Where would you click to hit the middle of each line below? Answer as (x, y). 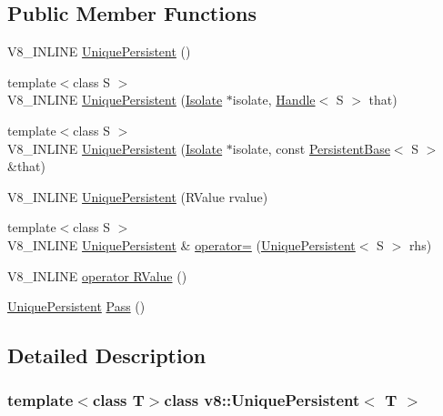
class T (118, 400)
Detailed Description (107, 355)
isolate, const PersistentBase (311, 148)
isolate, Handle (274, 100)
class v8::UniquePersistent (262, 400)
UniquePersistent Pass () (76, 306)
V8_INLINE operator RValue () (97, 275)
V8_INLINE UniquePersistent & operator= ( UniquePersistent (181, 244)
